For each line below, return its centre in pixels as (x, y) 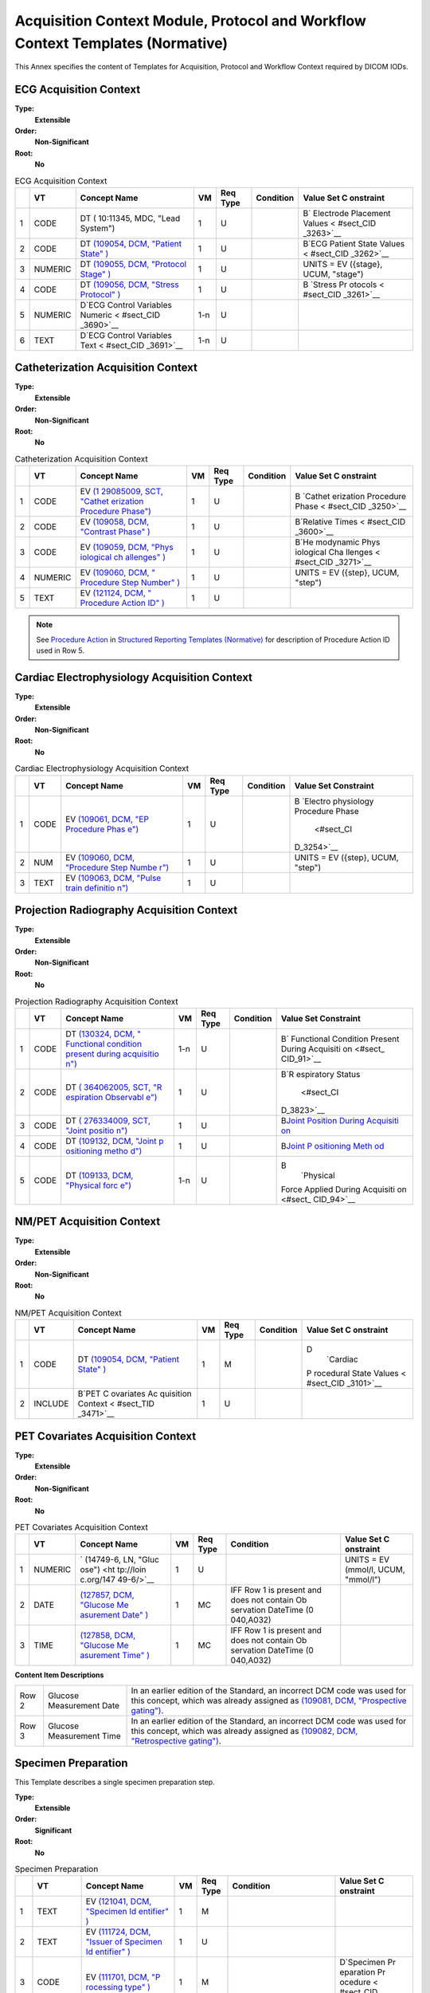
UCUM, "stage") (333, 273)
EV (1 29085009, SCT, (121, 492)
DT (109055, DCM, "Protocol (133, 264)
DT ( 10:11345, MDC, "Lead (130, 218)
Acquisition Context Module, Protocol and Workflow (190, 21)
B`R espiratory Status (321, 1074)
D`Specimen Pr (368, 1963)
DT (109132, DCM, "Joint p (115, 1141)
